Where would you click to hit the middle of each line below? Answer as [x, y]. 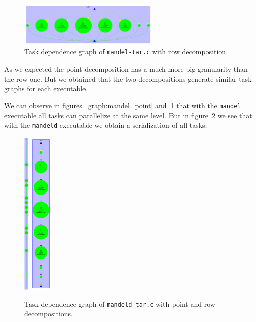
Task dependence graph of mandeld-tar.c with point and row [120, 304]
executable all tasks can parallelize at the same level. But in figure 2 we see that [128, 115]
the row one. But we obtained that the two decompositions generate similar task [128, 78]
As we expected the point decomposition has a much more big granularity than [126, 69]
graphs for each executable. [46, 88]
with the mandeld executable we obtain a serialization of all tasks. [106, 125]
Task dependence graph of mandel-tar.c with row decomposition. [126, 52]
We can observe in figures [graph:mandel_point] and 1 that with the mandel [123, 105]
